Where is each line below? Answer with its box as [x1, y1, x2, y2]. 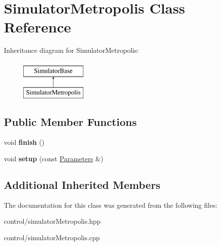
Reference [4, 17, 71, 37]
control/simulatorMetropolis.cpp [4, 232, 100, 242]
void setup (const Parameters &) [4, 153, 104, 163]
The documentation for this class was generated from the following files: [4, 200, 218, 210]
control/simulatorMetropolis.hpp [4, 216, 101, 226]
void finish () [4, 137, 45, 147]
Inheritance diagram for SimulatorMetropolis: [4, 45, 139, 55]
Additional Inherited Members [4, 177, 160, 192]
